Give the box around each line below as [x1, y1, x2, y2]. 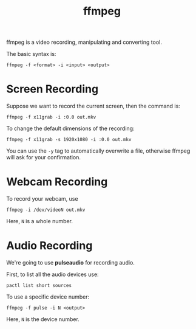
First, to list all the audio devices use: [6, 271, 99, 278]
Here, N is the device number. [6, 316, 80, 323]
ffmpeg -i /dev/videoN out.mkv [6, 207, 86, 213]
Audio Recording [6, 239, 93, 253]
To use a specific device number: [6, 293, 90, 300]
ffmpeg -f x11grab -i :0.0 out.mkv [6, 114, 96, 120]
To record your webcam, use [6, 195, 78, 203]
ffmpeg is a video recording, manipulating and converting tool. [6, 38, 163, 46]
